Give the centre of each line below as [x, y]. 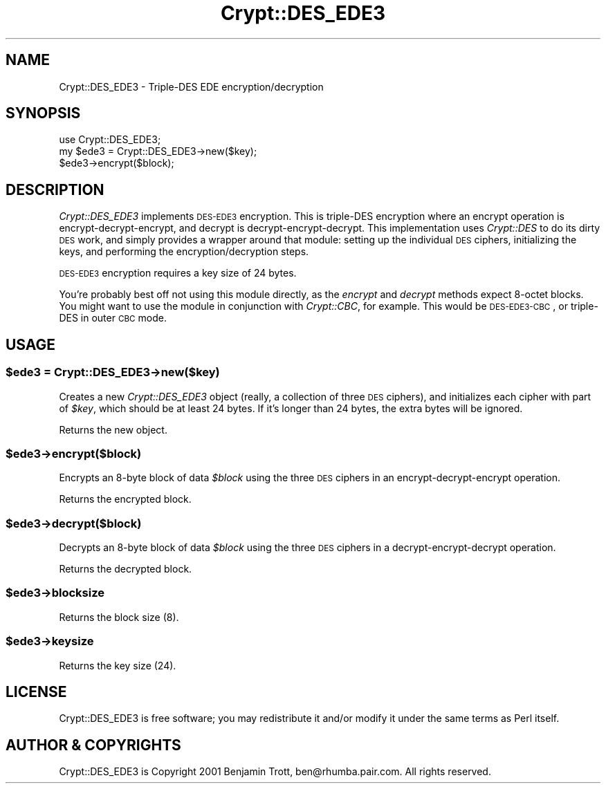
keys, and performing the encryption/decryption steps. [184, 252]
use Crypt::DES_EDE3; [110, 140]
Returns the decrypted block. [126, 569]
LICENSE [36, 691]
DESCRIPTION [55, 189]
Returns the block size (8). [119, 617]
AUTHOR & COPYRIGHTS [93, 745]
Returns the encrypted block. [125, 499]
